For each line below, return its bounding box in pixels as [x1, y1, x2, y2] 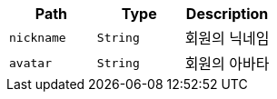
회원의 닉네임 [184, 29, 270, 47]
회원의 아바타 [184, 54, 270, 73]
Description [185, 5, 269, 23]
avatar [9, 55, 52, 70]
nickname [9, 30, 66, 45]
